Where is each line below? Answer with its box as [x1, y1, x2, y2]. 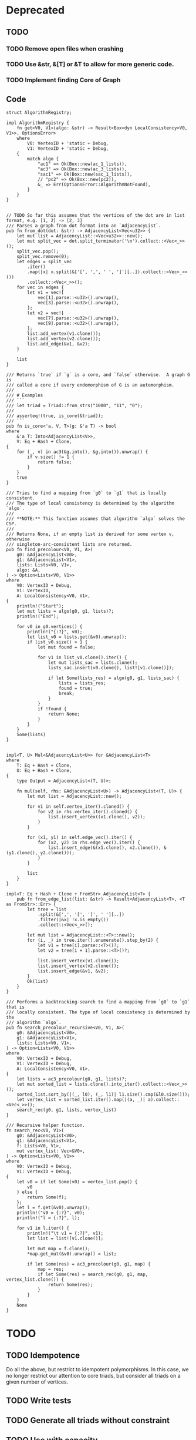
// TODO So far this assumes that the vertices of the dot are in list [6, 213, 185, 219]
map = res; [37, 1267, 65, 1273]
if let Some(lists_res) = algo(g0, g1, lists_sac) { [48, 675, 180, 682]
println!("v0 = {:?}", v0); [16, 1210, 85, 1216]
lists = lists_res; [58, 680, 107, 686]
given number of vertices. [6, 1378, 69, 1385]
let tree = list [27, 907, 67, 912]
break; [58, 691, 75, 697]
